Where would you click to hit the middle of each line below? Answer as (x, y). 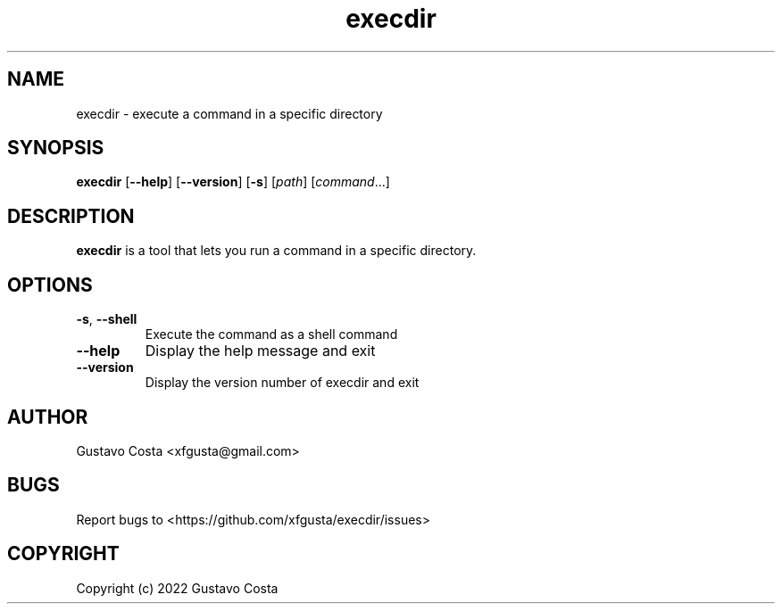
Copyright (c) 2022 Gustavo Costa (177, 588)
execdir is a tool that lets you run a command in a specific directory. (276, 251)
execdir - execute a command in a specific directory (229, 113)
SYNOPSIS (56, 148)
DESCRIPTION (71, 216)
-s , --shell (107, 319)
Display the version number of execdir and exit (282, 383)
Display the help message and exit (260, 351)
